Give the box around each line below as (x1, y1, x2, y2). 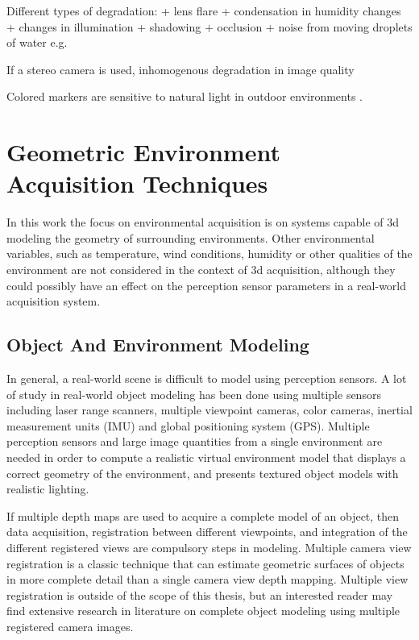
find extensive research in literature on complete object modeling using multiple (6, 602, 400, 619)
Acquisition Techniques (6, 167, 268, 200)
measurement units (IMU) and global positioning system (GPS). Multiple (6, 417, 370, 434)
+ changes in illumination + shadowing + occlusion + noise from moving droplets (6, 18, 413, 35)
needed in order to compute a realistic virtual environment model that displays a (6, 449, 406, 466)
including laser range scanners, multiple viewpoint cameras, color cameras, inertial (6, 401, 413, 418)
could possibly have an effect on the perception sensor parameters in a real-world (6, 276, 407, 293)
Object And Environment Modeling (6, 332, 309, 357)
